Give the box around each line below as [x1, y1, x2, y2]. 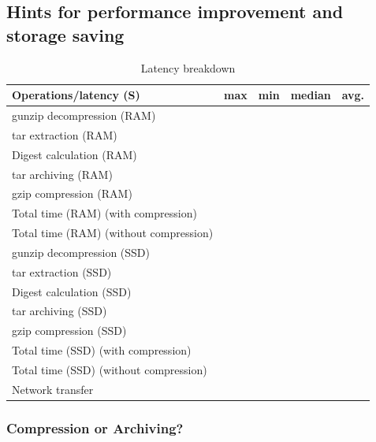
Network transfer [12, 381, 94, 397]
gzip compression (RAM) [12, 185, 132, 202]
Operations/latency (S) [12, 87, 140, 103]
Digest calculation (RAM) [12, 146, 137, 162]
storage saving [6, 22, 125, 46]
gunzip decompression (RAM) [12, 107, 156, 124]
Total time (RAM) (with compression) [12, 205, 197, 221]
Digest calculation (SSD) [12, 283, 132, 299]
